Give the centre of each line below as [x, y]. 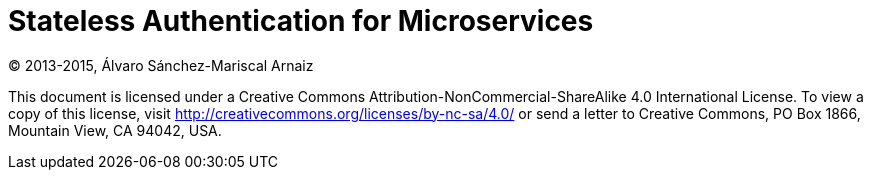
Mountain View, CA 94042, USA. [115, 130]
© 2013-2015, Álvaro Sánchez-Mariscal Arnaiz [161, 65]
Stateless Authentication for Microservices [301, 21]
